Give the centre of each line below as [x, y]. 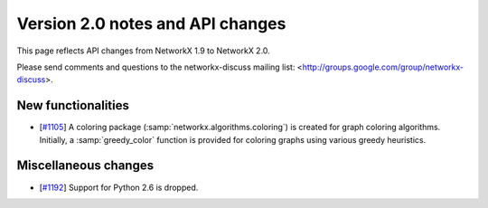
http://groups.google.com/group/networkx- [383, 67]
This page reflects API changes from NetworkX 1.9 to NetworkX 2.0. [143, 51]
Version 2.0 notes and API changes [151, 24]
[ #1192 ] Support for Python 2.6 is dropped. [119, 187]
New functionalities [73, 105]
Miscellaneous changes [85, 166]
